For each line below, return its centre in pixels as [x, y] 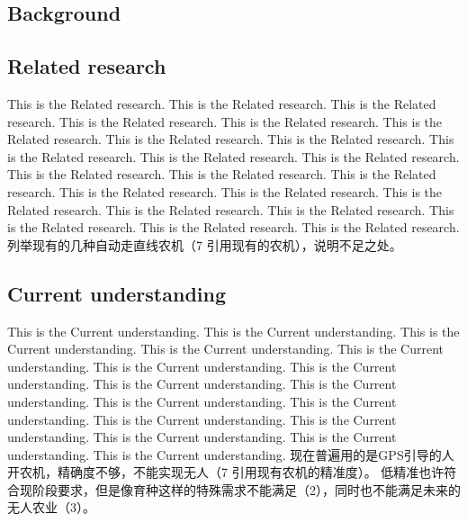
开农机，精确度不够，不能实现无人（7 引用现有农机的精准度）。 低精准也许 [226, 472]
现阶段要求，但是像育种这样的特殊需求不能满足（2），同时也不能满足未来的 [240, 489]
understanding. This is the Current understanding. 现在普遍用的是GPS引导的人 [231, 454]
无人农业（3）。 [51, 507]
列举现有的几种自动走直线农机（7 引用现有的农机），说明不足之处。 [205, 244]
